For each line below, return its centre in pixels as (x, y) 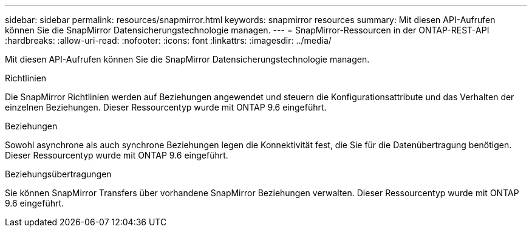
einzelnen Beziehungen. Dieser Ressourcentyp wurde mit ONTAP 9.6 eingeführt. (166, 107)
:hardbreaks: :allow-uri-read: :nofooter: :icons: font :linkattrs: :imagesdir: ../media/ (168, 40)
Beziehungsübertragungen (58, 174)
